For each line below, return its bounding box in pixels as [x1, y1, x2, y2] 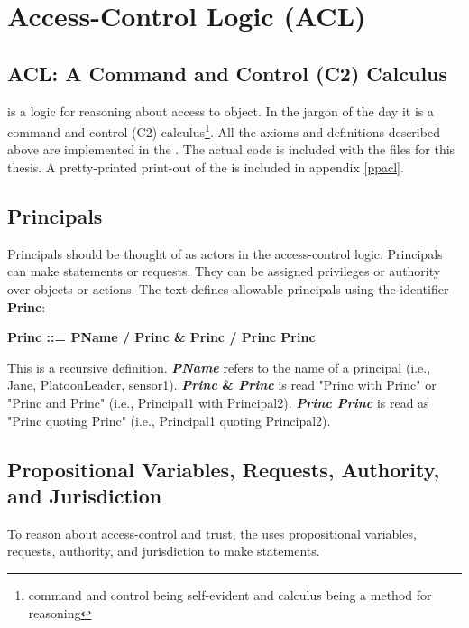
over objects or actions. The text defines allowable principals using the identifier [7, 280, 449, 298]
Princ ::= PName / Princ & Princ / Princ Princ [7, 328, 316, 346]
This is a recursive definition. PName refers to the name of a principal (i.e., [7, 357, 431, 376]
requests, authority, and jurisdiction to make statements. [7, 541, 320, 560]
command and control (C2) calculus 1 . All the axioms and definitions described [7, 120, 440, 141]
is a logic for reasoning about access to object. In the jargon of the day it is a [7, 101, 434, 120]
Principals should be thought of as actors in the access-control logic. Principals [7, 244, 443, 263]
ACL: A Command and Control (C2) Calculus [7, 59, 448, 87]
